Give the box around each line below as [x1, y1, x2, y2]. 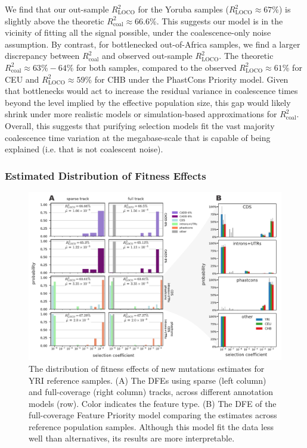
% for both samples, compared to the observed [66, 61, 237, 73]
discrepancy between [5, 49, 80, 62]
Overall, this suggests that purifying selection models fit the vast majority [5, 119, 275, 131]
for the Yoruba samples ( [138, 3, 229, 15]
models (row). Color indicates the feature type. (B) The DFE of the [29, 397, 277, 409]
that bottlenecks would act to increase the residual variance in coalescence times [5, 84, 298, 97]
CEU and [5, 73, 39, 85]
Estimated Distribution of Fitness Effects [5, 168, 206, 183]
